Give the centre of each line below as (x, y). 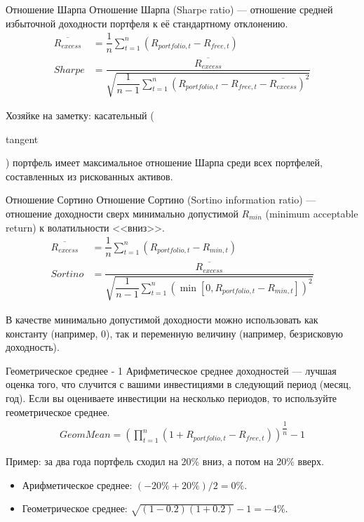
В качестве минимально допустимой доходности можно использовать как (162, 319)
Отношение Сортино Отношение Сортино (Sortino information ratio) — (161, 200)
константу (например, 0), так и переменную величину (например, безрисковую (174, 333)
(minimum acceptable (312, 213)
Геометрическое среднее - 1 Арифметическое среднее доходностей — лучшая (171, 370)
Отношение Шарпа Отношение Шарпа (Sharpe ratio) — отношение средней (169, 9)
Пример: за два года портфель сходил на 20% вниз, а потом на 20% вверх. (165, 461)
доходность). (33, 347)
